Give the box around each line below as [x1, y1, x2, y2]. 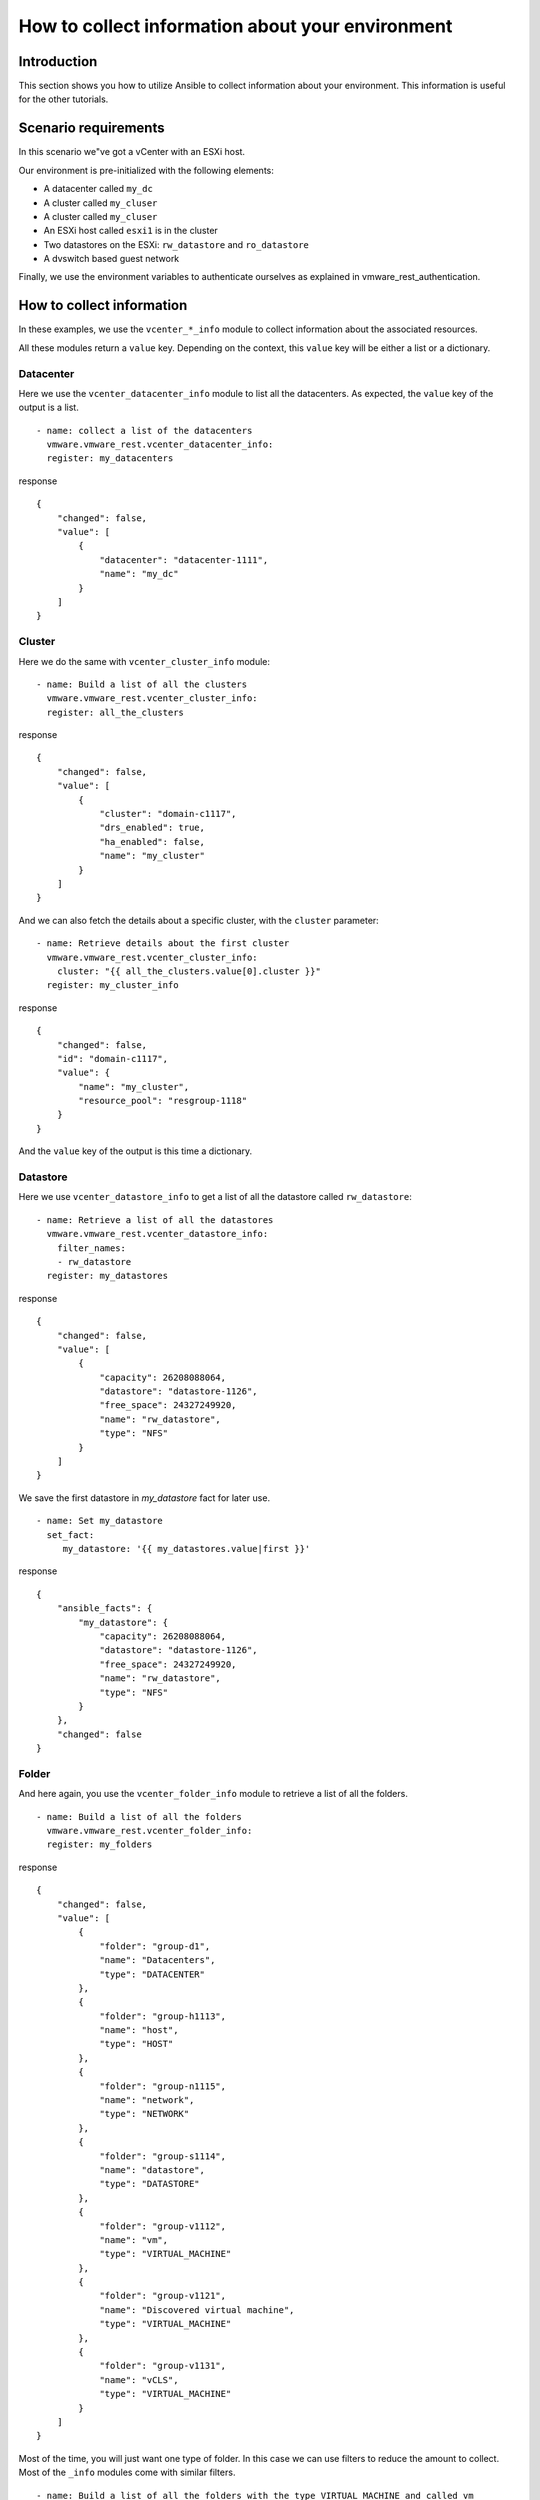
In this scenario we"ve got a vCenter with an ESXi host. [18, 146, 245, 158]
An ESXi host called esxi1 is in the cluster [43, 225, 219, 237]
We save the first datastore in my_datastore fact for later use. [18, 1491, 270, 1504]
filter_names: [56, 1242, 127, 1254]
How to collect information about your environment [18, 15, 453, 37]
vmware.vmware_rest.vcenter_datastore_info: [46, 1228, 269, 1240]
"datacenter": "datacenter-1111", [99, 554, 269, 565]
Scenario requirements [18, 120, 165, 137]
